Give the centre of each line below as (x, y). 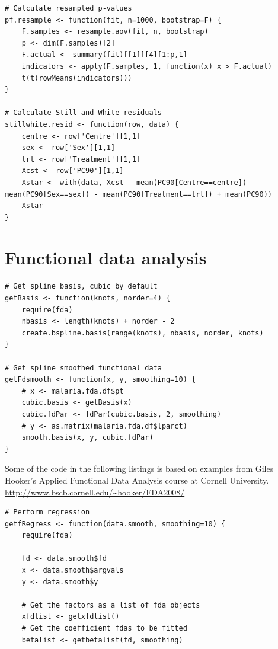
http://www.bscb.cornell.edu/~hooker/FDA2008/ (95, 492)
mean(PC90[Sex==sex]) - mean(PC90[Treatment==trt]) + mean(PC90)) (139, 194)
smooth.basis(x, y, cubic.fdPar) (87, 438)
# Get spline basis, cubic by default (81, 287)
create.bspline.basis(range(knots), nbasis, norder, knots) (143, 333)
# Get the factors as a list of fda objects (111, 605)
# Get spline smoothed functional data (83, 368)
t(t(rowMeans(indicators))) (77, 78)
